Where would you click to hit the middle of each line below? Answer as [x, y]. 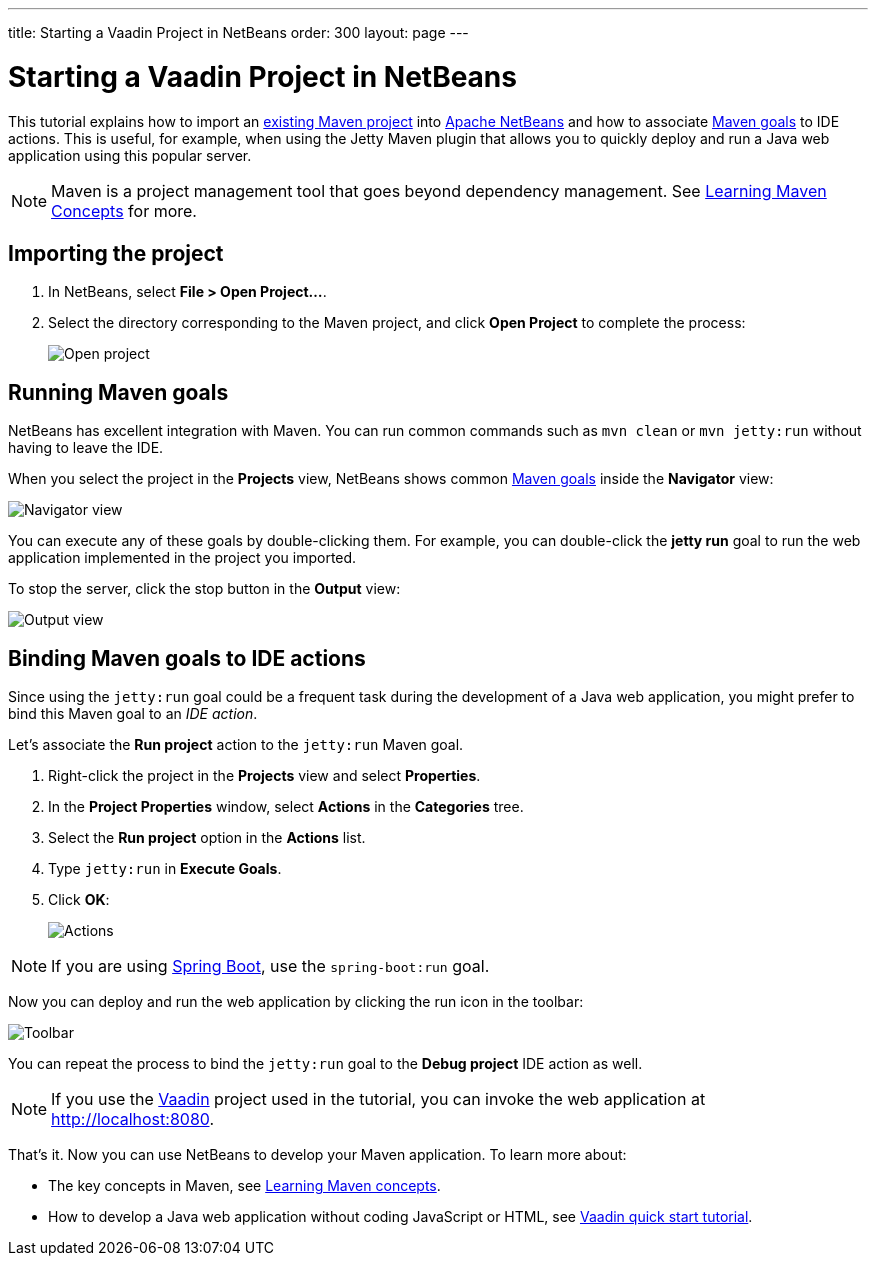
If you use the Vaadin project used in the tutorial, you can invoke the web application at [378, 1099]
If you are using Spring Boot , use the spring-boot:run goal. [270, 966]
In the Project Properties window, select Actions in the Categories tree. [286, 807]
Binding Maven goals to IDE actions [187, 658]
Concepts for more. [124, 210]
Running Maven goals [118, 392]
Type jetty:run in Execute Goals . [165, 869]
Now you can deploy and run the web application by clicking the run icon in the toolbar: [296, 1002]
